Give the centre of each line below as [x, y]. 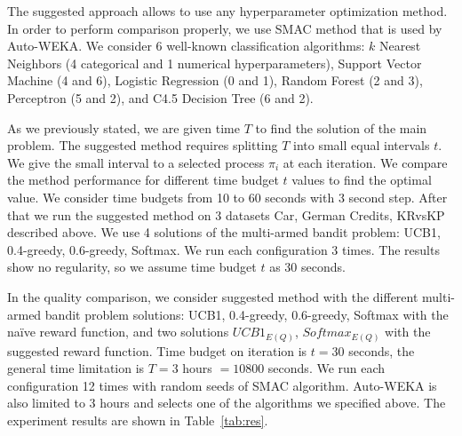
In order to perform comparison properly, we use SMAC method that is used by [225, 28]
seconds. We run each [327, 368]
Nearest [400, 46]
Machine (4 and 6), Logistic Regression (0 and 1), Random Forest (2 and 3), [215, 80]
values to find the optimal [362, 180]
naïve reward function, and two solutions [118, 332]
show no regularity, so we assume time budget [132, 267]
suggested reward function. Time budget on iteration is [157, 350]
